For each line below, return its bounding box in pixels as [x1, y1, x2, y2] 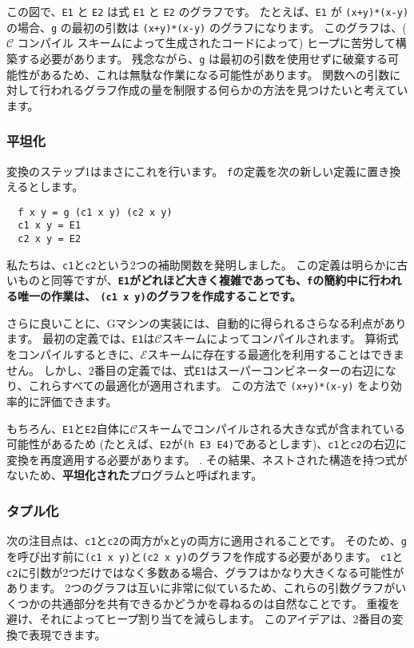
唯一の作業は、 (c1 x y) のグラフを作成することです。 [17, 288, 301, 304]
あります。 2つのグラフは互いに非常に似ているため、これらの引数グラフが [6, 579, 396, 596]
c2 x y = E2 [18, 233, 82, 245]
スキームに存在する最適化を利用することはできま [147, 346, 404, 362]
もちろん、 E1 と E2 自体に [6, 419, 130, 436]
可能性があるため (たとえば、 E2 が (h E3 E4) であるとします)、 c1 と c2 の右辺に [6, 435, 407, 452]
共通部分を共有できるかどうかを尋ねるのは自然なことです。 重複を [50, 594, 400, 611]
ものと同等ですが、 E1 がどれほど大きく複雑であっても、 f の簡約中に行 [17, 272, 380, 288]
